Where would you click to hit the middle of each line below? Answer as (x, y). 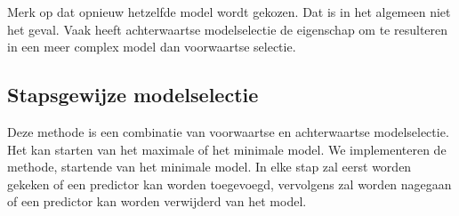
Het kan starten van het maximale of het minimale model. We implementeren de (227, 149)
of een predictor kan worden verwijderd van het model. (157, 201)
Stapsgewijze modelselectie (133, 95)
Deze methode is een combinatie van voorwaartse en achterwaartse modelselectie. (228, 131)
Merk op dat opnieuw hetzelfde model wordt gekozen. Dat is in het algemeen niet (229, 12)
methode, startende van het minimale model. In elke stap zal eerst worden (209, 167)
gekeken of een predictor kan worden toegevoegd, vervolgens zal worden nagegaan (229, 184)
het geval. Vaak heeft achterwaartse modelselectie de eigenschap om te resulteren (228, 29)
